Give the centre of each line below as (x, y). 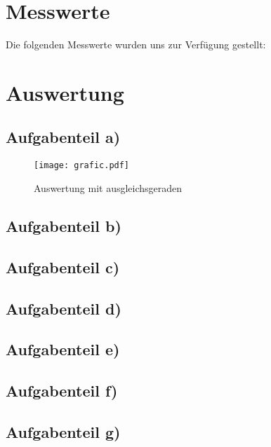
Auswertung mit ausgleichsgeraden (108, 187)
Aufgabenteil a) (63, 137)
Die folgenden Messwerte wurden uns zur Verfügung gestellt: (136, 44)
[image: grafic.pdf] (82, 166)
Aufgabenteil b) (64, 225)
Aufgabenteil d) (64, 308)
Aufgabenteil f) (62, 391)
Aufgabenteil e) (63, 349)
